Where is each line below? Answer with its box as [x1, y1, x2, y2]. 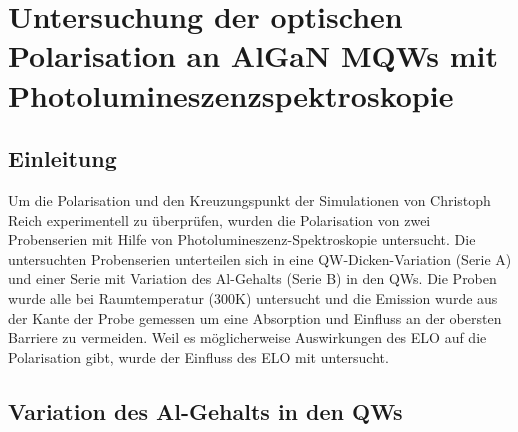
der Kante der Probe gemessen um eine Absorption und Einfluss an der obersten [8, 307, 502, 328]
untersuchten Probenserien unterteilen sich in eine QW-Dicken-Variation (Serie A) [8, 248, 512, 269]
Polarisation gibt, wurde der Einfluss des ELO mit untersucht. [8, 346, 389, 367]
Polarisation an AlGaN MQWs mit [8, 35, 499, 76]
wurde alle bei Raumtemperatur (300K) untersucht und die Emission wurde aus [8, 287, 498, 308]
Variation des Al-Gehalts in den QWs [8, 395, 403, 426]
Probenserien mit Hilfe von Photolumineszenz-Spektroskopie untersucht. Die [8, 229, 476, 250]
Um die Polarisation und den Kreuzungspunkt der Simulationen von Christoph [8, 189, 491, 210]
